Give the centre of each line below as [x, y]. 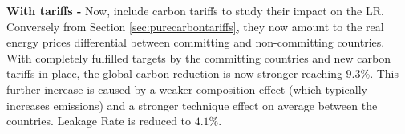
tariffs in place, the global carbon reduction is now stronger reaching [174, 73]
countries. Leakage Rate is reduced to [99, 121]
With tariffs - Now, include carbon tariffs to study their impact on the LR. [195, 10]
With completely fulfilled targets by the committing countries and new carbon [199, 57]
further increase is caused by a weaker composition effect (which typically [187, 89]
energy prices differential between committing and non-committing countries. [196, 42]
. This [385, 73]
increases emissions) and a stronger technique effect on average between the [192, 105]
